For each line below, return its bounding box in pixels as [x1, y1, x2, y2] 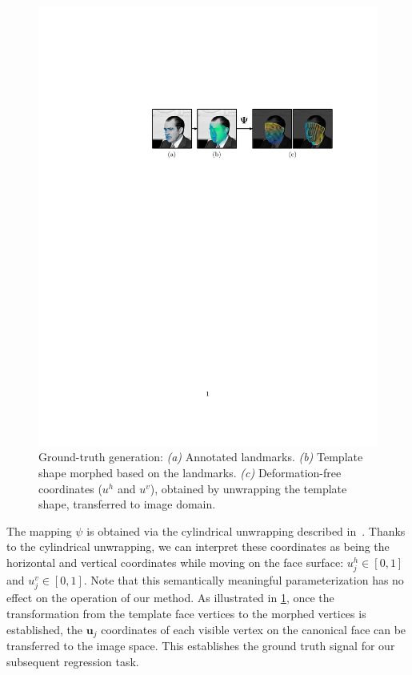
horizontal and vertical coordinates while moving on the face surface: [6, 554, 344, 571]
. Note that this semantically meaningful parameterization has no [83, 572, 404, 589]
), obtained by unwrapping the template [150, 480, 347, 496]
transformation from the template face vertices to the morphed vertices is [6, 605, 366, 621]
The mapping [6, 522, 72, 539]
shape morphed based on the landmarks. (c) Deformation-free [38, 464, 342, 481]
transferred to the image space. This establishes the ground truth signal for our [6, 637, 395, 653]
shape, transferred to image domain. [38, 496, 216, 512]
